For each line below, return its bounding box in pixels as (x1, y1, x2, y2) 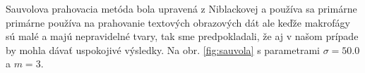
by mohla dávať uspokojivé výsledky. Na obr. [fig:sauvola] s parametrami (6, 42, 320, 57)
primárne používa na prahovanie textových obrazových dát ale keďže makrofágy (6, 15, 350, 29)
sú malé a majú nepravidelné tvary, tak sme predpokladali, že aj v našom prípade (6, 29, 359, 44)
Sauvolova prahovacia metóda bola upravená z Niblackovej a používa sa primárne (6, 1, 357, 15)
